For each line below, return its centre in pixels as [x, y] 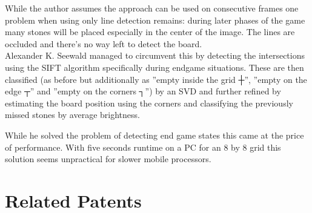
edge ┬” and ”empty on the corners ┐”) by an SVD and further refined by [143, 91]
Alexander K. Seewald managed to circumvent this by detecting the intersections [155, 55]
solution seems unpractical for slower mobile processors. [108, 159]
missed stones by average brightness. [72, 115]
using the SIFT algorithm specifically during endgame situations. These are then [154, 67]
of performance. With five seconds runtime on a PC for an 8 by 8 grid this [143, 147]
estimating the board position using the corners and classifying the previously [149, 103]
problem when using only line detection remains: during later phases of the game [155, 20]
